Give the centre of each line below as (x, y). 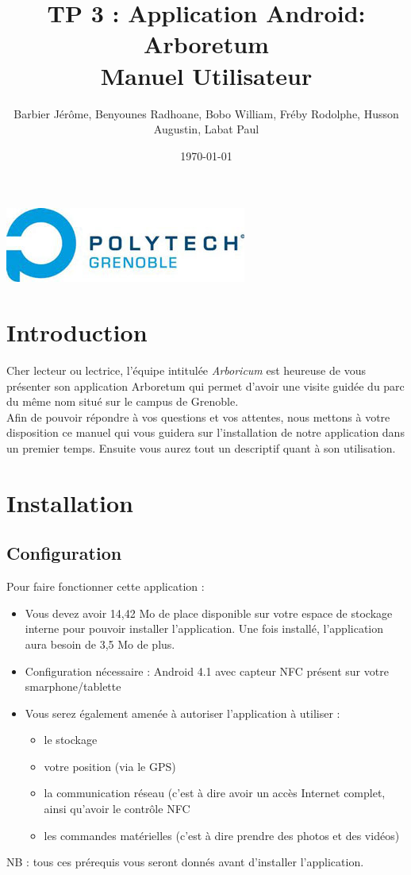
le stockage (71, 740)
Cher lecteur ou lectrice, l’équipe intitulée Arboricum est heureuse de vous (186, 370)
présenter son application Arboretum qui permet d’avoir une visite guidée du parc (205, 385)
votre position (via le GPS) (110, 766)
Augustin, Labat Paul (206, 129)
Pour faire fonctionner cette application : (106, 586)
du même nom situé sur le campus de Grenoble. (123, 401)
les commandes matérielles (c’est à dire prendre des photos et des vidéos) (222, 835)
